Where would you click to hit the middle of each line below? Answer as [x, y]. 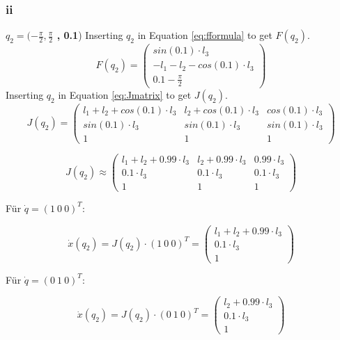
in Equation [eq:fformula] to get [205, 35]
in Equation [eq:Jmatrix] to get [125, 94]
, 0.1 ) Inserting [90, 35]
